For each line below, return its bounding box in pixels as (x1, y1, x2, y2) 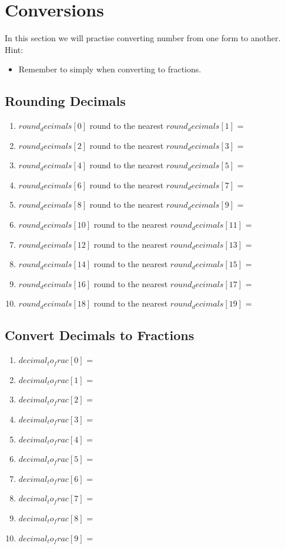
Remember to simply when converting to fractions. (18, 63, 202, 75)
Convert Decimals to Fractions (5, 326, 195, 344)
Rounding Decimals (5, 92, 126, 110)
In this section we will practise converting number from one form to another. (5, 32, 281, 44)
